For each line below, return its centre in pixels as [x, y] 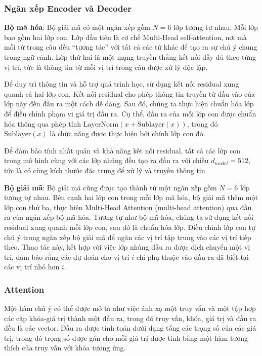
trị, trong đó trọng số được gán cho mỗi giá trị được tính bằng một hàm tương [126, 338]
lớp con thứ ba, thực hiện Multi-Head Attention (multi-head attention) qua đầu [128, 207]
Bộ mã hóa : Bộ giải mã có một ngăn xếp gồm [77, 27]
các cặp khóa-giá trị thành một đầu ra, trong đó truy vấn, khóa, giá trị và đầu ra [130, 318]
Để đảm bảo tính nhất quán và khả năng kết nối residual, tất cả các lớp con [122, 150]
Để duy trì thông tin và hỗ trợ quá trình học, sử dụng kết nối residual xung [122, 84]
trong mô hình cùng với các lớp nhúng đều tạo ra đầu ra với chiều [106, 160]
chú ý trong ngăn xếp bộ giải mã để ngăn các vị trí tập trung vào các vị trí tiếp [128, 237]
